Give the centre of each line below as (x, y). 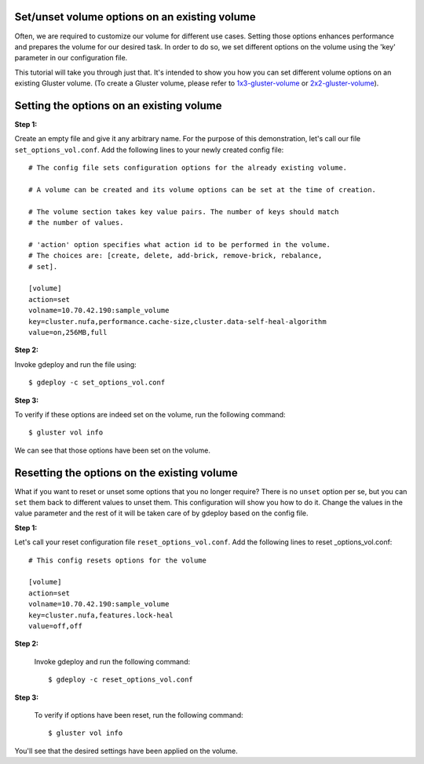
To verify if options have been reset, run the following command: (139, 715)
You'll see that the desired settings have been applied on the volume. (126, 751)
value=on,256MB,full (68, 333)
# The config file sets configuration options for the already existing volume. (188, 168)
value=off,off (55, 626)
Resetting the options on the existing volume (126, 473)
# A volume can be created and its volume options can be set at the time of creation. (203, 189)
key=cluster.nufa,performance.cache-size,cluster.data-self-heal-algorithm (177, 321)
